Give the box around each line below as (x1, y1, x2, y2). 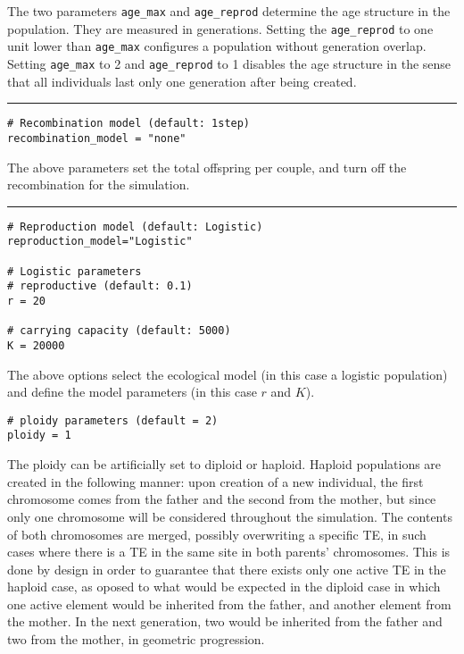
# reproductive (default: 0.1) (7, 280, 193, 293)
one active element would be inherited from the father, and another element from (7, 594, 452, 613)
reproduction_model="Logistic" (7, 235, 193, 248)
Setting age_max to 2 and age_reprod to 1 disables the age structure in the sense (7, 54, 452, 72)
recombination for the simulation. (7, 175, 190, 194)
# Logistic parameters (7, 264, 142, 278)
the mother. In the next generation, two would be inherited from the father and (7, 612, 443, 631)
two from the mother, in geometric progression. (7, 630, 265, 649)
